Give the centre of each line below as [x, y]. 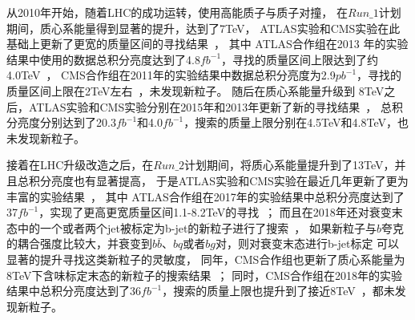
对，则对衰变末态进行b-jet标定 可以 [308, 243]
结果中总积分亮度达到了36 [74, 291]
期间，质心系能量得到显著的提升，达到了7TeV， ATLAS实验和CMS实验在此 [203, 28]
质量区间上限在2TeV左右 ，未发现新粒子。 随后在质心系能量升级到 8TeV [195, 90]
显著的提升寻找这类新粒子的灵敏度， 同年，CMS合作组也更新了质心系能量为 [206, 259]
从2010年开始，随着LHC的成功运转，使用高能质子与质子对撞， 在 [177, 12]
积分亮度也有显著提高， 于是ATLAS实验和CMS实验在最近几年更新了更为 [218, 180]
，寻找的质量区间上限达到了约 [300, 59]
